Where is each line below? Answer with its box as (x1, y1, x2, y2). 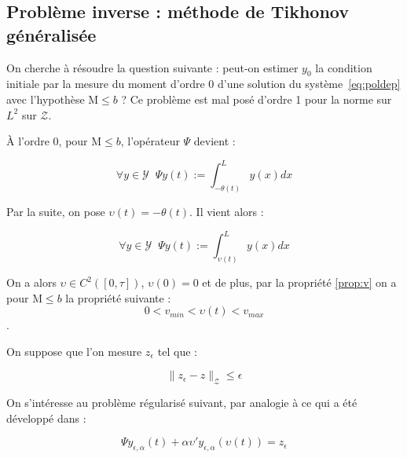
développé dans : (6, 409, 86, 426)
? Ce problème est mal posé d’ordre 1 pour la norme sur (121, 90, 392, 107)
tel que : (157, 343, 197, 359)
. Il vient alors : (189, 203, 264, 220)
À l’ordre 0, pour (6, 133, 88, 149)
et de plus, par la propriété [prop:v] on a (202, 274, 397, 291)
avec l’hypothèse (6, 90, 85, 107)
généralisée (6, 22, 97, 46)
